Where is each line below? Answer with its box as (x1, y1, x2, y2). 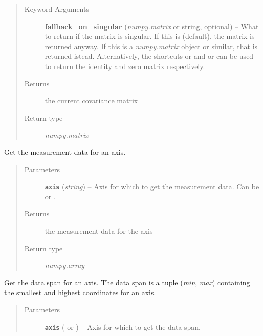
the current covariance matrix (45, 95, 138, 106)
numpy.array (45, 260, 85, 271)
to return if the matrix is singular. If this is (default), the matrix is (45, 31, 255, 41)
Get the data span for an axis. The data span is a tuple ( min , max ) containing (4, 277, 250, 287)
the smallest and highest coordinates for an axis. (4, 287, 156, 298)
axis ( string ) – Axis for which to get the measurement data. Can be (45, 181, 259, 192)
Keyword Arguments (24, 4, 89, 14)
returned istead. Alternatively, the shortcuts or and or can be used (45, 51, 254, 61)
